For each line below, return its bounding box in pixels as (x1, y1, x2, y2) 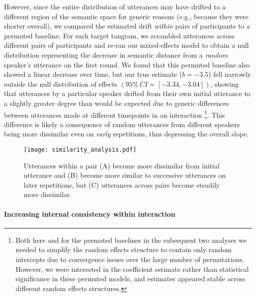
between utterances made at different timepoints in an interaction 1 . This (4, 108, 225, 120)
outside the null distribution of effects (4, 78, 118, 89)
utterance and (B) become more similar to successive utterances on (24, 170, 226, 180)
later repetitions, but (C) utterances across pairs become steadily (24, 179, 220, 190)
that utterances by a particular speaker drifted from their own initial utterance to (4, 88, 251, 99)
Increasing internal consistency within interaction (4, 208, 175, 219)
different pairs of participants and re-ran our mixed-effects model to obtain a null (4, 40, 249, 50)
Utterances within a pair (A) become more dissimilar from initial (24, 160, 220, 170)
